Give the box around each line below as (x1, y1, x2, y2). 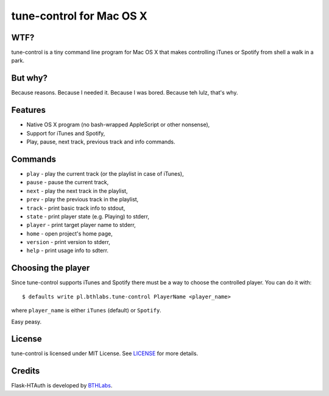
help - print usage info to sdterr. (26, 247, 109, 254)
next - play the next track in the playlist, (26, 187, 128, 195)
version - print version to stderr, (26, 239, 111, 246)
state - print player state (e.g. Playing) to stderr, (26, 212, 149, 220)
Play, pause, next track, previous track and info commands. (26, 138, 176, 146)
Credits (11, 366, 40, 376)
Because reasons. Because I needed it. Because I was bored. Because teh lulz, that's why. (11, 89, 238, 96)
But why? (11, 73, 48, 84)
